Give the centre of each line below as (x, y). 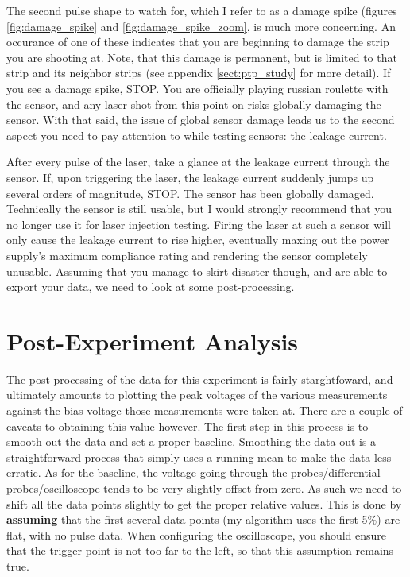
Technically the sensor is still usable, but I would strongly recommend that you (199, 209)
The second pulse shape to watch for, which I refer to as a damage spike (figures (202, 10)
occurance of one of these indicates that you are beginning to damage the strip (198, 42)
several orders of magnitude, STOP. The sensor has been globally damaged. (190, 193)
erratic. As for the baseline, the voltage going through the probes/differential (193, 472)
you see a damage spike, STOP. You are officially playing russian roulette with (197, 88)
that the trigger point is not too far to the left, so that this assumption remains (200, 550)
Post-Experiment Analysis (153, 341)
